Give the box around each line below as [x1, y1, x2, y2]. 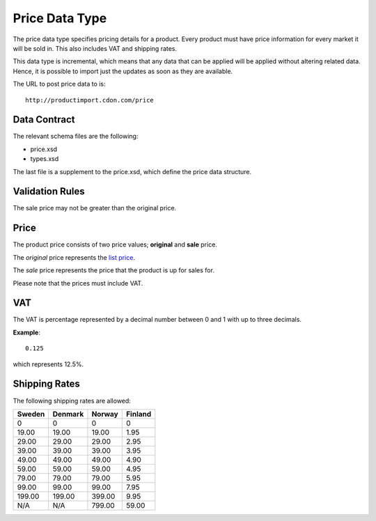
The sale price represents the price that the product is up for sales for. [13, 266, 215, 274]
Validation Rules [13, 185, 85, 198]
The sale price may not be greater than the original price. [13, 204, 177, 212]
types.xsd [30, 155, 59, 163]
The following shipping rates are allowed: [13, 396, 132, 405]
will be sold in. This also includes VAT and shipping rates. [13, 44, 178, 52]
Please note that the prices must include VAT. [13, 279, 143, 287]
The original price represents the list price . [13, 253, 136, 261]
